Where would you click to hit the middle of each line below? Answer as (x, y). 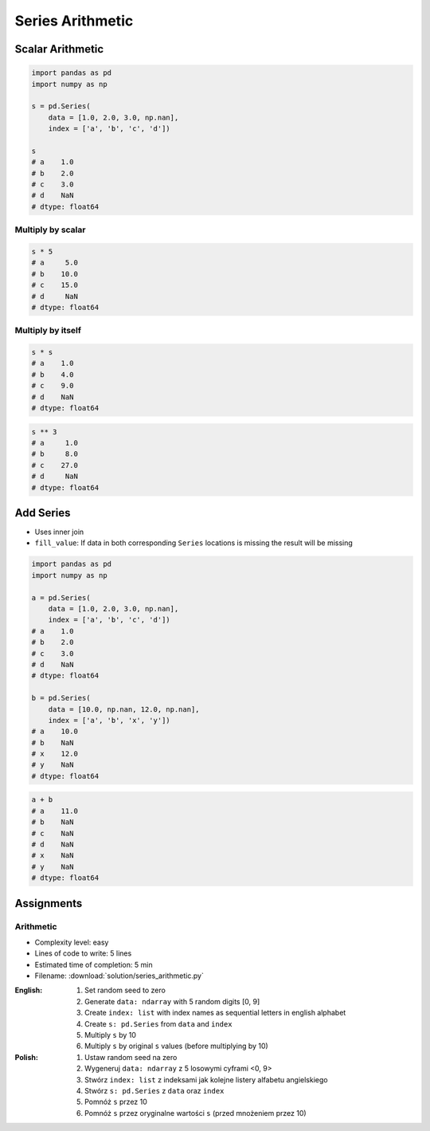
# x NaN (53, 856)
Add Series (43, 513)
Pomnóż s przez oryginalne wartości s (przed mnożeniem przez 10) (195, 1113)
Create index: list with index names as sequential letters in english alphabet (215, 1013)
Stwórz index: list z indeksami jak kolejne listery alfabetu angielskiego (206, 1079)
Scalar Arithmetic (59, 49)
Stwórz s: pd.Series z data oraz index (154, 1091)
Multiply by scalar (50, 230)
